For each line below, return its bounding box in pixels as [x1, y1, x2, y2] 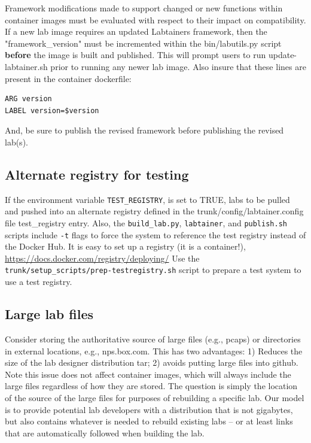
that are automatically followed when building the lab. [5, 426, 205, 439]
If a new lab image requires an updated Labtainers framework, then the [5, 25, 267, 38]
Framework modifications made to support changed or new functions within [5, 2, 283, 14]
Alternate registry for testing [5, 165, 189, 183]
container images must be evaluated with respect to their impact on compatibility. [5, 13, 306, 26]
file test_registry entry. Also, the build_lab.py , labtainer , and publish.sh [5, 216, 287, 229]
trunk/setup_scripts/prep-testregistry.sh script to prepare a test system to [5, 263, 301, 276]
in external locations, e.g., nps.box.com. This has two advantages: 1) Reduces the [5, 344, 303, 357]
